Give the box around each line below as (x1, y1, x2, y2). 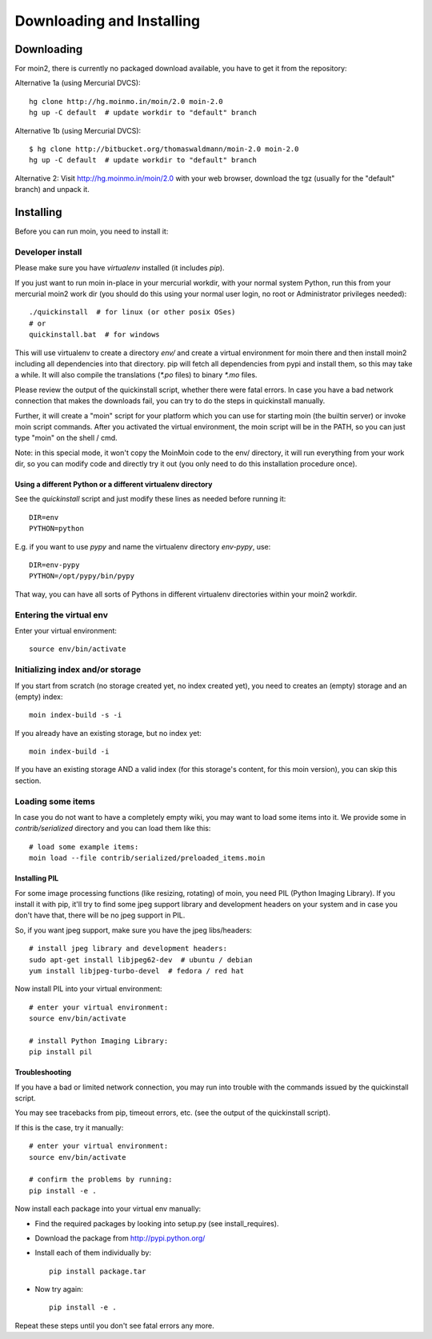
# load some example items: (29, 842, 139, 851)
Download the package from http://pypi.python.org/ (34, 1233, 206, 1243)
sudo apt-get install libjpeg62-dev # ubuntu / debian (29, 955, 253, 964)
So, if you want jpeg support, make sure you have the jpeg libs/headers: (14, 925, 252, 935)
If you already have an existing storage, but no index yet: (14, 728, 202, 737)
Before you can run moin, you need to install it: (14, 226, 169, 236)
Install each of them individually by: (34, 1248, 152, 1257)
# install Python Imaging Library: (29, 1036, 169, 1045)
